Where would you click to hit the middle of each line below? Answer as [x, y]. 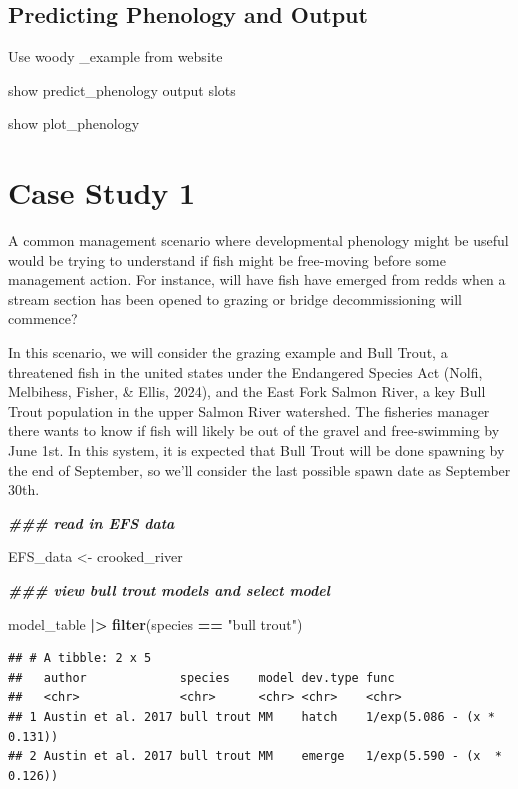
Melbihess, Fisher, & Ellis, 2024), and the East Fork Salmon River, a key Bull [247, 391]
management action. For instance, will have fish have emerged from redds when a [257, 279]
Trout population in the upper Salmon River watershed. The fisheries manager [249, 410]
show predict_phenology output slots [122, 89]
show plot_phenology [74, 123]
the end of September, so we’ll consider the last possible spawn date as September [259, 469]
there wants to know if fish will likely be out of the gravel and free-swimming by [254, 430]
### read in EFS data [91, 522]
